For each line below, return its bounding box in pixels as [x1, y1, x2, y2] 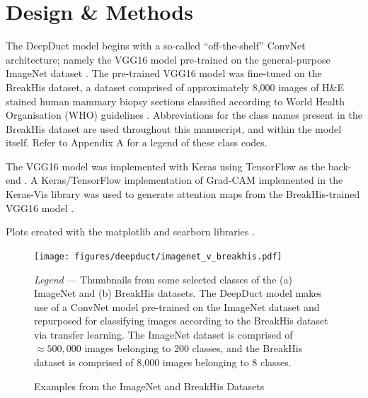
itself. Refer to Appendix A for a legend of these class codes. [6, 135, 268, 150]
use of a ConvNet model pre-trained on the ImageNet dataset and [34, 299, 320, 314]
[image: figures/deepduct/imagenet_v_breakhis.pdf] [34, 251, 282, 262]
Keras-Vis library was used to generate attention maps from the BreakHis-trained [6, 187, 360, 201]
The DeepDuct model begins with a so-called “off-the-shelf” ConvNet [6, 38, 306, 53]
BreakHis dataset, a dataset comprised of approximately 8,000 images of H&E [6, 79, 345, 94]
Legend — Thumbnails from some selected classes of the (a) [34, 271, 292, 286]
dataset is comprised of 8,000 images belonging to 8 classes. [34, 355, 292, 370]
